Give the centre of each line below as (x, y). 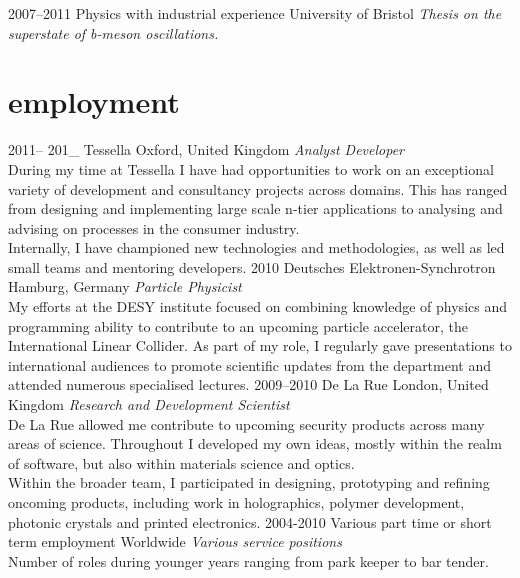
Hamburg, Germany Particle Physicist (125, 286)
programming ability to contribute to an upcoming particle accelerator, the (238, 325)
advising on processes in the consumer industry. (154, 227)
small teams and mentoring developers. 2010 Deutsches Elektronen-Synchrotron (252, 266)
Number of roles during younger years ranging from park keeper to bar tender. (248, 560)
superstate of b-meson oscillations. (113, 32)
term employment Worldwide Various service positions (175, 541)
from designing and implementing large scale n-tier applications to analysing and (255, 208)
